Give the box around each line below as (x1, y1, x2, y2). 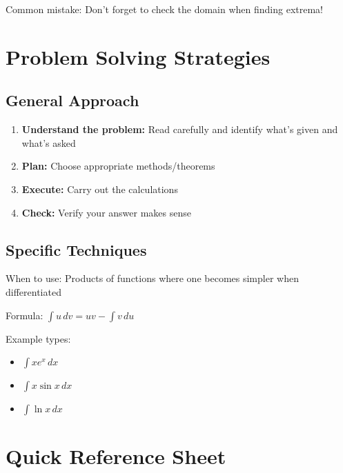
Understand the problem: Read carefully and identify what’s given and (21, 122, 338, 137)
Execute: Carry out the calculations (21, 181, 178, 196)
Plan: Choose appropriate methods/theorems (21, 159, 215, 173)
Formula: (6, 308, 43, 322)
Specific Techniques (6, 239, 147, 260)
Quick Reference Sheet (6, 442, 226, 470)
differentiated (6, 284, 61, 299)
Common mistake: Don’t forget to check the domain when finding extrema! (6, 2, 323, 16)
